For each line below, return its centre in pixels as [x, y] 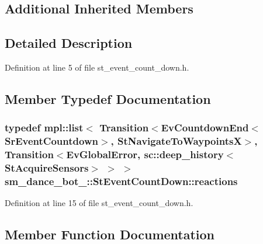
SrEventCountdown [51, 141]
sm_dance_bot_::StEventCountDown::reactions [121, 181]
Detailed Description [69, 43]
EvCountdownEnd [205, 128]
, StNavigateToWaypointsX [176, 141]
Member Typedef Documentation [108, 98]
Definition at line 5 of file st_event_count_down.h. [97, 67]
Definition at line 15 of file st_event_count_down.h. [99, 203]
